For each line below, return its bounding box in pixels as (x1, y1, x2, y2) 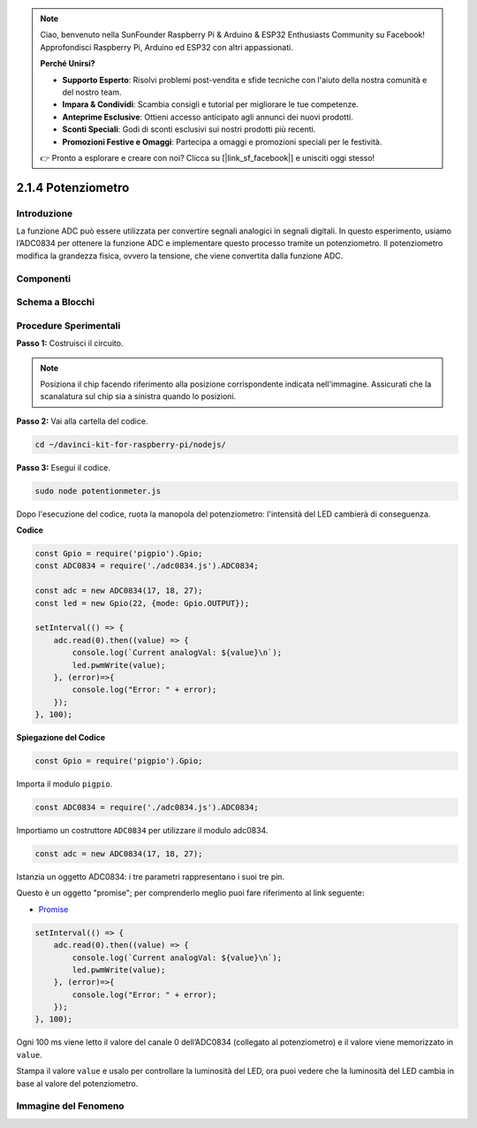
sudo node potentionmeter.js (34, 486, 162, 495)
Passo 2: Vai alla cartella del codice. (16, 416, 148, 426)
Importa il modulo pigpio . (16, 779, 113, 789)
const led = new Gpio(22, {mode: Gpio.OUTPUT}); (34, 598, 250, 608)
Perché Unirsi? (40, 58, 96, 69)
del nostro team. (62, 87, 122, 97)
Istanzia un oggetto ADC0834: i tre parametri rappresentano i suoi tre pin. (16, 871, 285, 882)
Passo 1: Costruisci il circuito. (16, 338, 124, 349)
